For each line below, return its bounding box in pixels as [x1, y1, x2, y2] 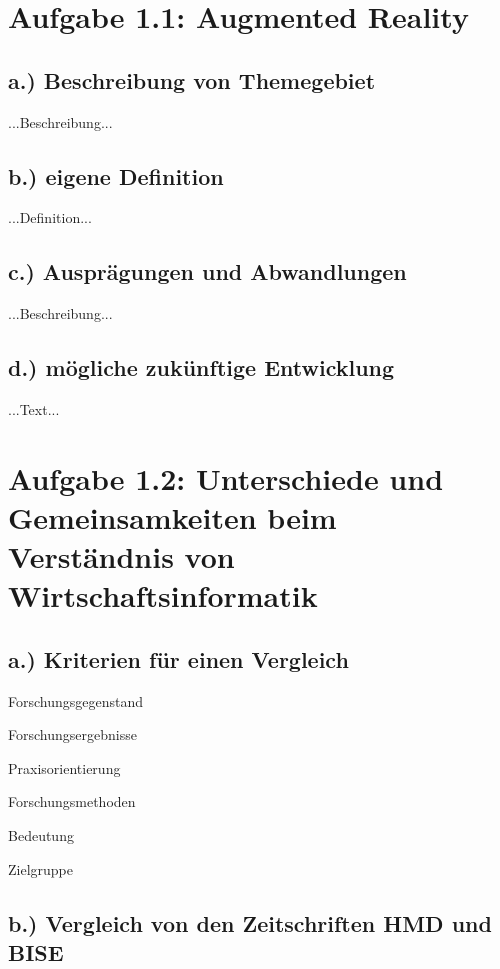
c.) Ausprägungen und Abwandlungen [8, 256, 407, 287]
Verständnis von [8, 536, 235, 577]
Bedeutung [8, 825, 74, 846]
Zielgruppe [8, 858, 74, 879]
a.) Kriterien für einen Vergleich [8, 643, 349, 674]
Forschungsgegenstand [8, 690, 144, 711]
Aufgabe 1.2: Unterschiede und [8, 457, 444, 498]
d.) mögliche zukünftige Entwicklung [8, 352, 395, 383]
